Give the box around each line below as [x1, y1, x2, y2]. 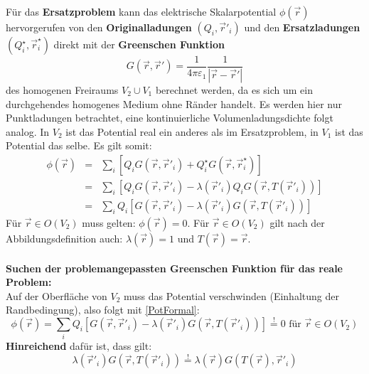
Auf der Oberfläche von [6, 288, 107, 303]
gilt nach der [269, 215, 325, 230]
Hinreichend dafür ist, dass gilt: [6, 338, 152, 353]
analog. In [6, 124, 50, 139]
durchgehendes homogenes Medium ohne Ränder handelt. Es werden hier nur [6, 96, 342, 111]
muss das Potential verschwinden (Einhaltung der [124, 288, 339, 303]
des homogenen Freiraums [6, 82, 119, 97]
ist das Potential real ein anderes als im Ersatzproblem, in [65, 124, 319, 139]
